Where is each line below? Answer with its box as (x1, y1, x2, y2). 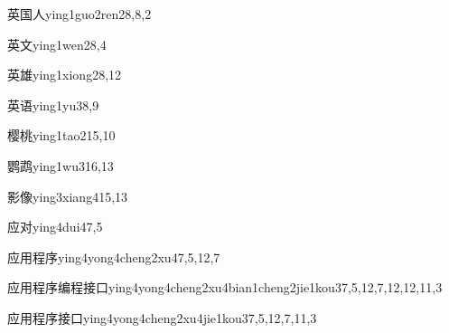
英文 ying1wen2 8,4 (7, 34, 107, 53)
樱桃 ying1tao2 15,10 (7, 126, 116, 145)
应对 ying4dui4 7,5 (7, 217, 103, 236)
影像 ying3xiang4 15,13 (7, 186, 128, 205)
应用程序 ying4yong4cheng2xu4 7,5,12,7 (7, 247, 220, 266)
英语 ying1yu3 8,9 (7, 95, 99, 114)
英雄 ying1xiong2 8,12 (7, 65, 122, 84)
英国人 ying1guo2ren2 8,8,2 (7, 5, 152, 23)
